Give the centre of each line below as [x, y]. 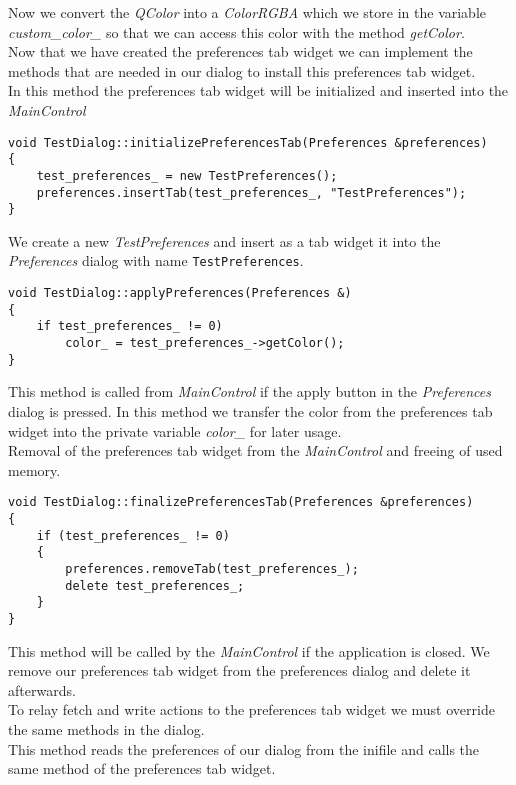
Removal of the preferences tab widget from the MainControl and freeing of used [255, 450]
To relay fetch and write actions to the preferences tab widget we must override [251, 709]
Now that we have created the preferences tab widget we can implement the [240, 51]
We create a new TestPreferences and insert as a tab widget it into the [224, 240]
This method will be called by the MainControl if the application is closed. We [249, 650]
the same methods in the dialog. [106, 728]
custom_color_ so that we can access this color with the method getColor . [236, 31]
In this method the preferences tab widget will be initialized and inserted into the [258, 90]
